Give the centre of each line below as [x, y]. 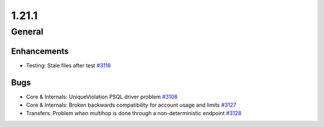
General [27, 32]
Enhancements [40, 51]
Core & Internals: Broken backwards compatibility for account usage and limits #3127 [131, 105]
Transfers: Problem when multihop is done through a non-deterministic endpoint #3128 [134, 113]
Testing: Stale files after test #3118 [68, 65]
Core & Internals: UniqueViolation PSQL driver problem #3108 [102, 97]
